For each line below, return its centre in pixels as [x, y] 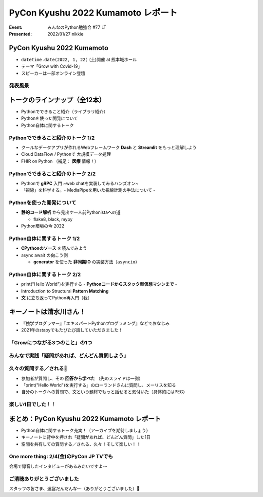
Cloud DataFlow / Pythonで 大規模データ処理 [66, 154]
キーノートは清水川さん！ [47, 312]
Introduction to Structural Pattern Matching [65, 291]
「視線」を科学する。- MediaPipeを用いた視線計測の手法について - [88, 190]
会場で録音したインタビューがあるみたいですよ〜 [58, 466]
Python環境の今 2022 [43, 226]
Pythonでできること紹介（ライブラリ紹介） [65, 111]
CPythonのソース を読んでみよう [54, 248]
